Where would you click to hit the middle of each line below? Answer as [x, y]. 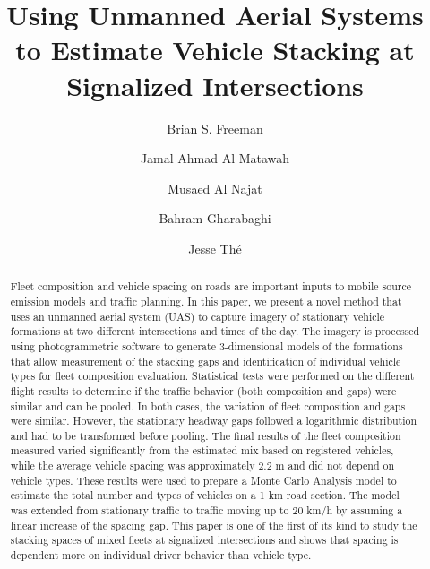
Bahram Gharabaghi [215, 218]
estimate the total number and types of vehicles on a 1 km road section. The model [205, 495]
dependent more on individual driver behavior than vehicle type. [161, 555]
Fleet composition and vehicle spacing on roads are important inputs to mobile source [211, 286]
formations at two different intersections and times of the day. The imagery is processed [215, 331]
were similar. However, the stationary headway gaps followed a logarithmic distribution [214, 421]
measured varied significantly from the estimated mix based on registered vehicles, [202, 450]
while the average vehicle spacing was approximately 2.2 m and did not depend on [202, 466]
